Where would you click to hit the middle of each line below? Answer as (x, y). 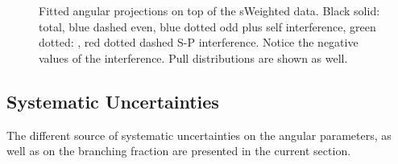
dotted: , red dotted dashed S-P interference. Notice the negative (199, 42)
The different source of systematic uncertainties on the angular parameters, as (199, 135)
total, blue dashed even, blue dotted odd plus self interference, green (207, 26)
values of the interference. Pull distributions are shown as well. (193, 57)
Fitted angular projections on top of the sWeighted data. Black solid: (209, 10)
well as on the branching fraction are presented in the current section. (179, 151)
